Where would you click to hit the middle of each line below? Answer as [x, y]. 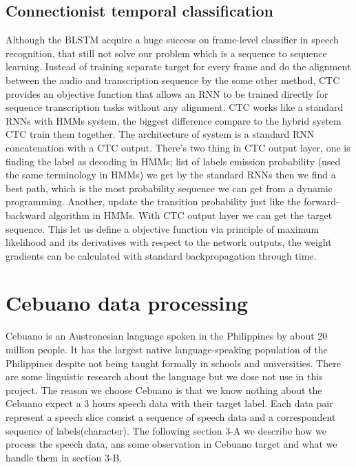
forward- [322, 201]
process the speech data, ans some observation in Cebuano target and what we [171, 444]
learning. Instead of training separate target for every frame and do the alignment [178, 66]
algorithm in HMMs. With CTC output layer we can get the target [190, 215]
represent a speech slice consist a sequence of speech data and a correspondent [171, 416]
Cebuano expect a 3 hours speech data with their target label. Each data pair [169, 403]
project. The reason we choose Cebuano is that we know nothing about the [164, 390]
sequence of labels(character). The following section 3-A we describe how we [166, 430]
